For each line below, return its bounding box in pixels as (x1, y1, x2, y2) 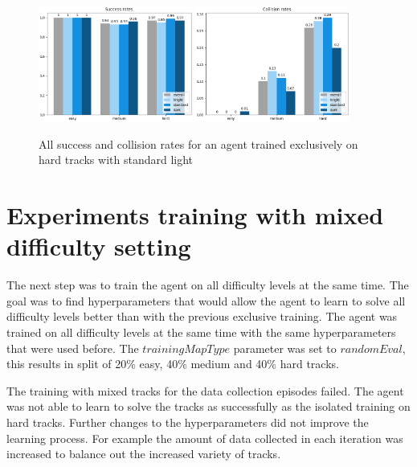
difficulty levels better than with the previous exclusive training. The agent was (6, 308, 398, 325)
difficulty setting (6, 230, 191, 263)
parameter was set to (233, 339, 337, 356)
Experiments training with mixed (6, 199, 384, 231)
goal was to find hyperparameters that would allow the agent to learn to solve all (6, 292, 406, 309)
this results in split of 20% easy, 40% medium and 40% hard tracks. (6, 355, 339, 372)
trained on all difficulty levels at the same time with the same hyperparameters (6, 323, 396, 340)
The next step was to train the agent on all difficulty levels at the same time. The (6, 277, 409, 293)
